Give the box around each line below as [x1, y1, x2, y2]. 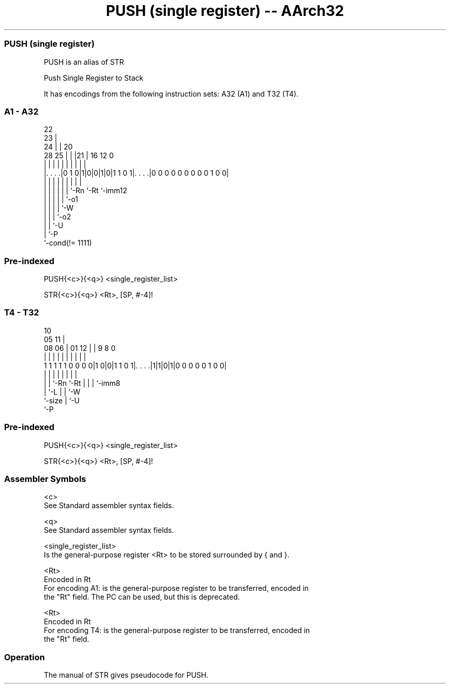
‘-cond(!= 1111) [44, 238, 92, 248]
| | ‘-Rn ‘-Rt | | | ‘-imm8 [44, 378, 120, 387]
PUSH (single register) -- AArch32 [106, 2, 344, 20]
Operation [4, 652, 45, 662]
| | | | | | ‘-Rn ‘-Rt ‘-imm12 [44, 186, 127, 195]
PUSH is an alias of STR [44, 57, 124, 66]
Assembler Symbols [4, 473, 86, 484]
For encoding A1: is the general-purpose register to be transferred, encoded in [44, 584, 309, 593]
